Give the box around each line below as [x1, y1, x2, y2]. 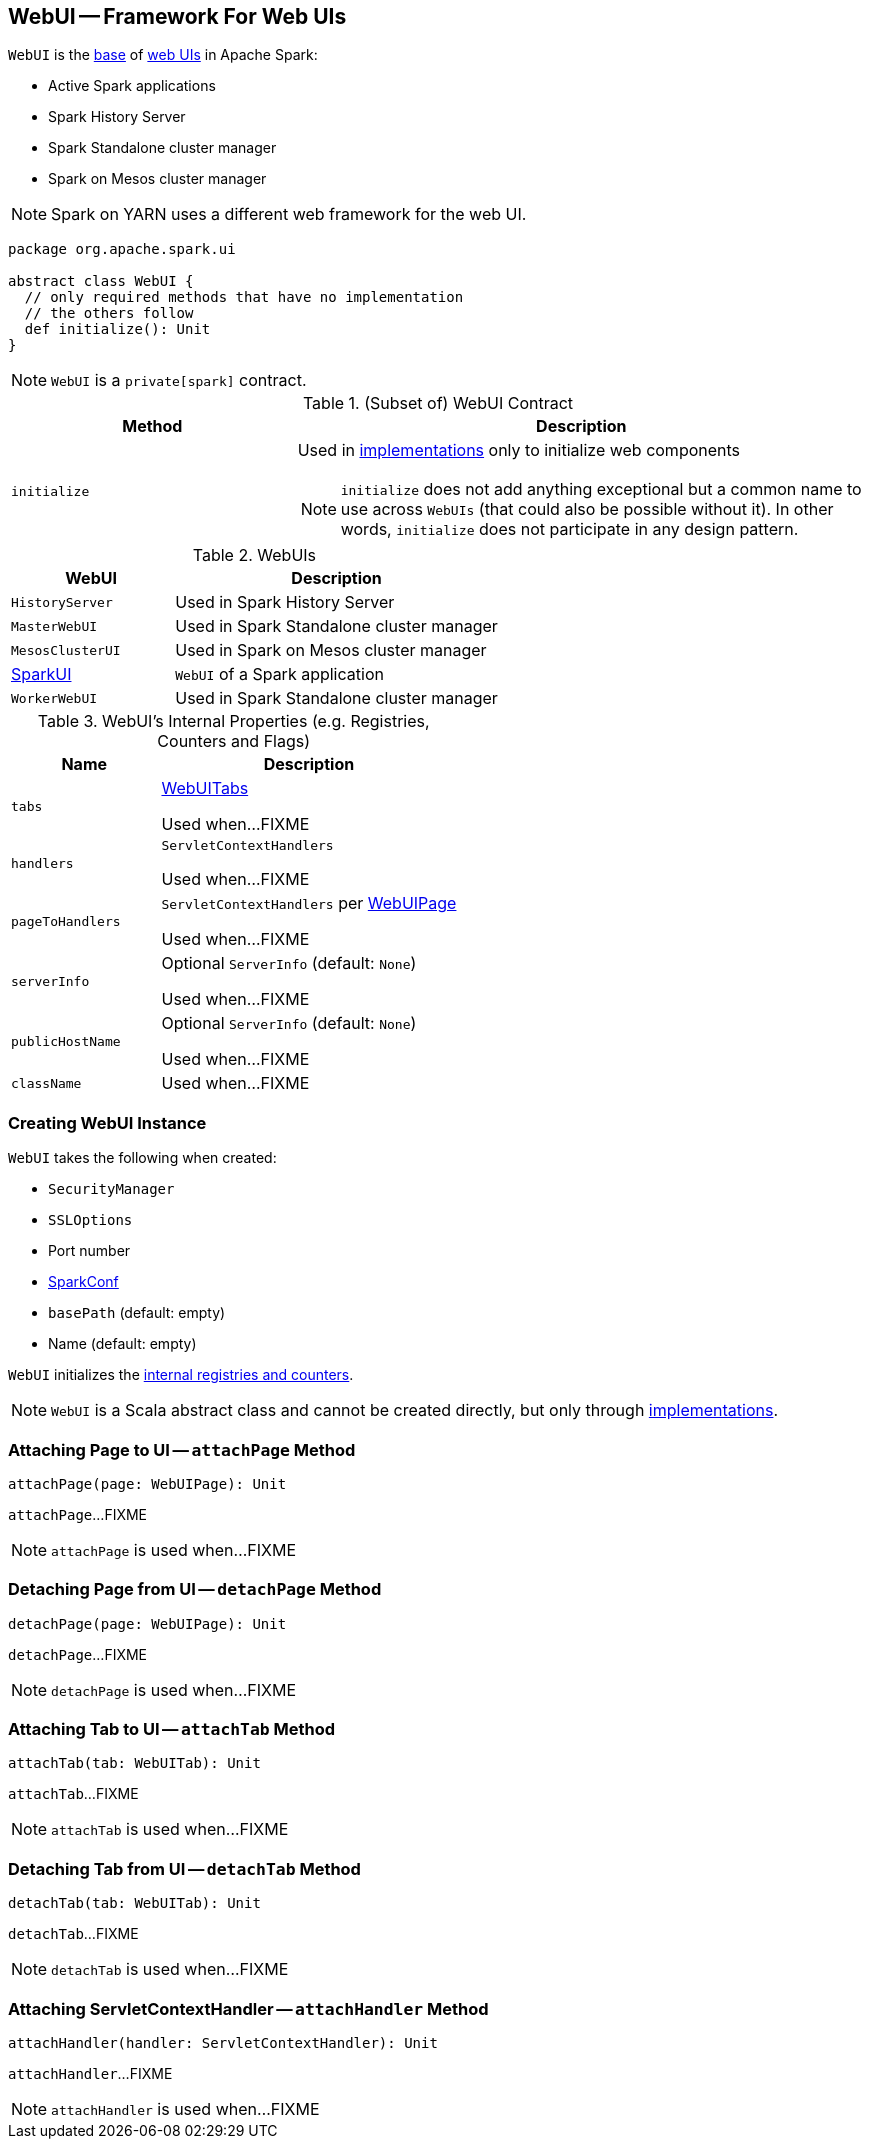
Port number [48, 1242, 131, 1260]
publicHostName [11, 1033, 121, 1049]
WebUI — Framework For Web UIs [8, 4, 347, 29]
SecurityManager [48, 1181, 175, 1198]
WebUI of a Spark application [175, 664, 384, 685]
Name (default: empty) [48, 1335, 197, 1353]
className [11, 1075, 82, 1091]
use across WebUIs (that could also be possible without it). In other [340, 499, 834, 520]
